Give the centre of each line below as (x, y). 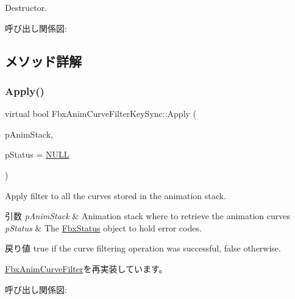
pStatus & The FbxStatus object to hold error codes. (103, 227)
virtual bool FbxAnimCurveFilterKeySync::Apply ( (101, 114)
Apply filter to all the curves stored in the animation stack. (116, 195)
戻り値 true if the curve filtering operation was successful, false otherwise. (143, 248)
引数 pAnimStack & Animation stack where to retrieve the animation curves (148, 216)
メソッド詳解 (43, 61)
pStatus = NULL (37, 154)
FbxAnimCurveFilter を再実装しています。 (86, 268)
